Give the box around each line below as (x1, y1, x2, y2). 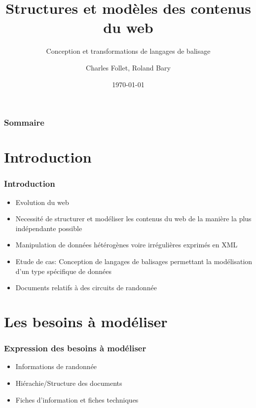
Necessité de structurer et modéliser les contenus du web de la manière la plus (15, 213, 252, 224)
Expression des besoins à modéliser (4, 342, 146, 354)
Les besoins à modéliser (4, 311, 168, 331)
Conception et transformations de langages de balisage (46, 46, 211, 56)
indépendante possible (15, 223, 82, 233)
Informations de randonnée (15, 361, 97, 372)
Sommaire (4, 116, 44, 129)
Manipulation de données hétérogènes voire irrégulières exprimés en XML (15, 239, 238, 250)
